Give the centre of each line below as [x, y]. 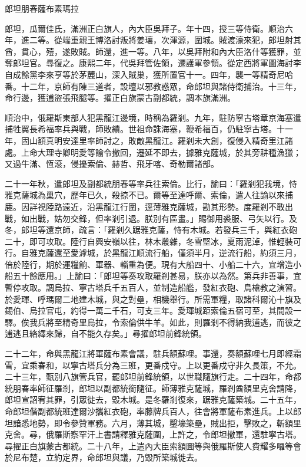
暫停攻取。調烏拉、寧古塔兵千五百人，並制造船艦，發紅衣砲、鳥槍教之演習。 [153, 287]
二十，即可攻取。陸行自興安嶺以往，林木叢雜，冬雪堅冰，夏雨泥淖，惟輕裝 [149, 241]
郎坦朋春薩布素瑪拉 [42, 8]
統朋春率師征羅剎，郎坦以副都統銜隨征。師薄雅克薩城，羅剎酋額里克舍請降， [153, 388]
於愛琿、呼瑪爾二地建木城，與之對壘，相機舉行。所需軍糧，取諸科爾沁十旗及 [153, 299]
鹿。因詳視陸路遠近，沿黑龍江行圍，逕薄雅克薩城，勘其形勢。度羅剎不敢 [145, 206]
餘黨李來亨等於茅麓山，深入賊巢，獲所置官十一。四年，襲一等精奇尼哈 [157, 74]
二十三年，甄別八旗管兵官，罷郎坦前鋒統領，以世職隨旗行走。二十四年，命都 [153, 376]
